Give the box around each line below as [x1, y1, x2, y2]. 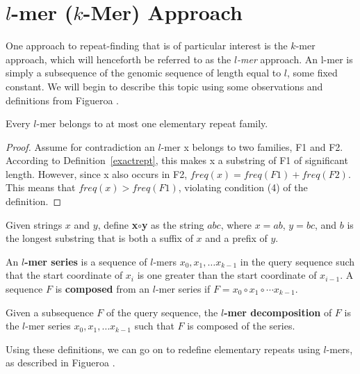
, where [220, 217, 252, 231]
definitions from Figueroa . [6, 92, 119, 107]
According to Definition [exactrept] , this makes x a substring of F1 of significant [6, 153, 348, 168]
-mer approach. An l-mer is [237, 51, 353, 66]
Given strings [6, 217, 63, 231]
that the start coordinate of [6, 268, 123, 282]
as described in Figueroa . [6, 355, 115, 370]
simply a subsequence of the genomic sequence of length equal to [6, 65, 281, 80]
